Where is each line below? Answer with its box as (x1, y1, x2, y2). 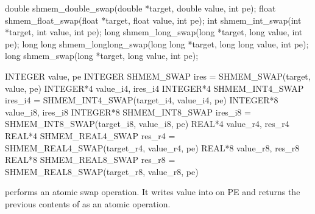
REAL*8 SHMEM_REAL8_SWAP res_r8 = (5, 153, 175, 166)
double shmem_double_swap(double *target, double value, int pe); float (5, 2, 276, 14)
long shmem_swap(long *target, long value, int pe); (5, 49, 199, 62)
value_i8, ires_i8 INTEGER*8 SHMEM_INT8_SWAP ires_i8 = (5, 105, 251, 118)
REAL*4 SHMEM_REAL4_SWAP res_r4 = (5, 129, 175, 142)
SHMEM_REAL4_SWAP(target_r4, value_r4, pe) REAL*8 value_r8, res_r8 (5, 141, 300, 154)
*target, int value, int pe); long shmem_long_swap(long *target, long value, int (5, 26, 303, 38)
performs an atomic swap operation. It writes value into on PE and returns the (5, 185, 300, 198)
